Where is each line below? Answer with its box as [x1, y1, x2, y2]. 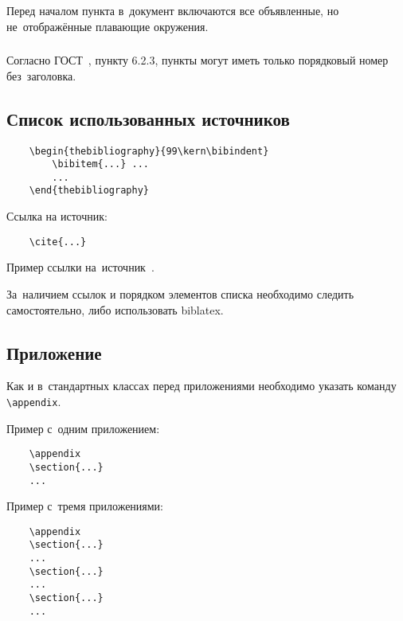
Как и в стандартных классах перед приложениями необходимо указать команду [6, 377, 397, 394]
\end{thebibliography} [29, 185, 149, 197]
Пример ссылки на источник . [6, 259, 155, 275]
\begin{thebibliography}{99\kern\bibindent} [29, 145, 269, 157]
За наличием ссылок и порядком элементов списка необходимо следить [6, 285, 354, 302]
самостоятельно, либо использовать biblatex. [6, 301, 224, 318]
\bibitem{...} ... [52, 158, 149, 170]
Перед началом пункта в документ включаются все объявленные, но [6, 2, 339, 18]
